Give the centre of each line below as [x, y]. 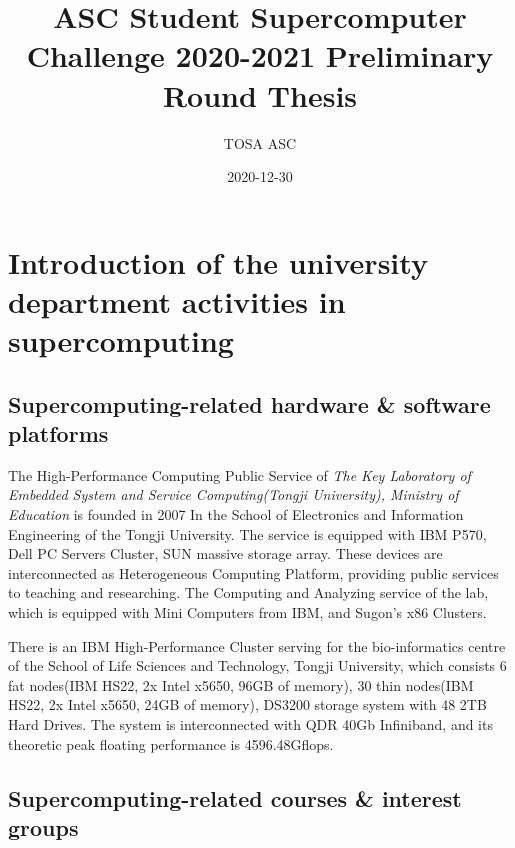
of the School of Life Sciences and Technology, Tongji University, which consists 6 [257, 665]
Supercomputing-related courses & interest [235, 797]
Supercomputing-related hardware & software [249, 403]
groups [43, 826]
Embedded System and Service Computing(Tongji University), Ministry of [233, 494]
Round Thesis [260, 94]
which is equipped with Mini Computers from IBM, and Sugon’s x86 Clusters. [247, 612]
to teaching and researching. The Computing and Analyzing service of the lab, [248, 592]
